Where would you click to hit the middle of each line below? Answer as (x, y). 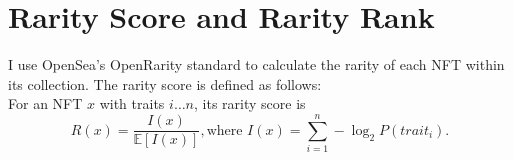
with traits (132, 103)
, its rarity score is (250, 103)
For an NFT (45, 103)
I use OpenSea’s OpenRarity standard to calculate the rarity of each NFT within (256, 64)
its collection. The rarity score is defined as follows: (165, 83)
